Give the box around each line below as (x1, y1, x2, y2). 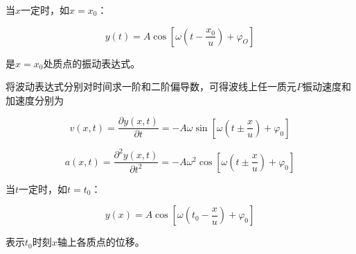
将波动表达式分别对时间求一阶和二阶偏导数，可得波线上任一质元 (6, 79, 296, 94)
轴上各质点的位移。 (57, 235, 145, 249)
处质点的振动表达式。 (43, 56, 141, 70)
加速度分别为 (6, 92, 64, 107)
